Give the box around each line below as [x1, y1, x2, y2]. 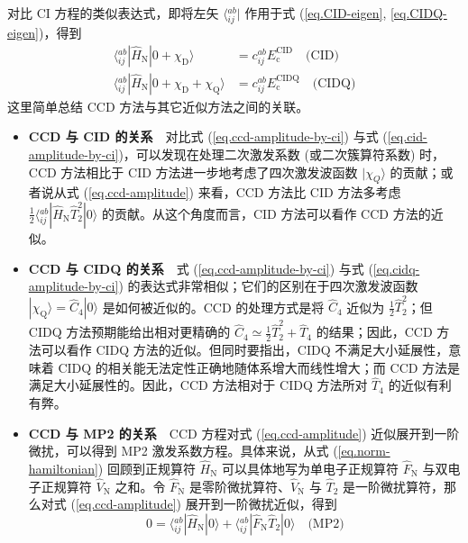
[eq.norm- [337, 441, 390, 460]
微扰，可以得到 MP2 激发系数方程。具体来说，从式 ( [28, 441, 338, 460]
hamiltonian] [28, 459, 98, 478]
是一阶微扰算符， [343, 476, 445, 495]
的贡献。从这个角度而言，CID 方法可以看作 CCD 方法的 [101, 204, 431, 222]
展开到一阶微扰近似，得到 [185, 494, 337, 513]
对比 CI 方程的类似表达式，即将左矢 [7, 4, 219, 22]
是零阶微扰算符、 [188, 476, 290, 495]
